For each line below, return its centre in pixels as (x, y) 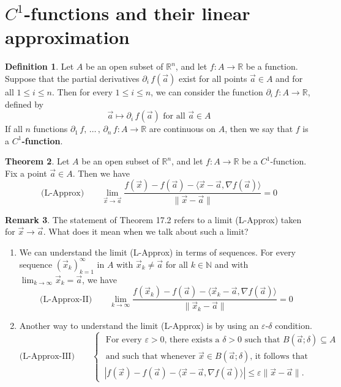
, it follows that (279, 357)
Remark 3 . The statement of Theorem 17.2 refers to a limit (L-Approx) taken (153, 219)
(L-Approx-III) (47, 357)
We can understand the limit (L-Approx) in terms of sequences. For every (158, 252)
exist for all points (213, 78)
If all (14, 129)
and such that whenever (151, 357)
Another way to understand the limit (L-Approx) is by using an (139, 326)
